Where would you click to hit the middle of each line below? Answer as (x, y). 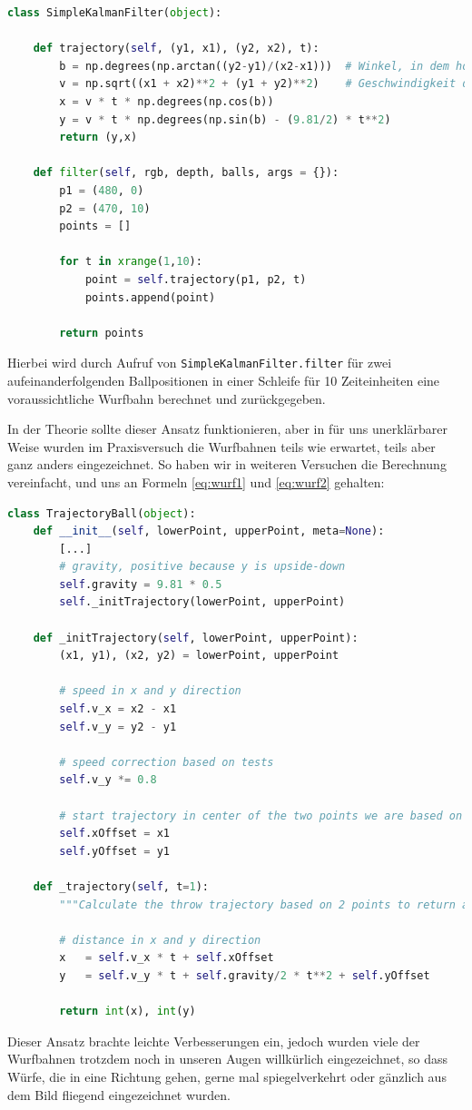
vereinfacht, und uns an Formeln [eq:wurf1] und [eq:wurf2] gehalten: (196, 481)
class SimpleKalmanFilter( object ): (115, 13)
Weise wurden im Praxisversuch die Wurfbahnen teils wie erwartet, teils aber (221, 446)
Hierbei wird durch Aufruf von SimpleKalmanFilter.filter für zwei (200, 363)
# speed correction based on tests (167, 762)
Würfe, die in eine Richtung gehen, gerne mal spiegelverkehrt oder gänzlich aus (227, 1076)
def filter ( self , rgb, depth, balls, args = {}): (186, 173)
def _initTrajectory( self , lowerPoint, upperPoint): (196, 638)
